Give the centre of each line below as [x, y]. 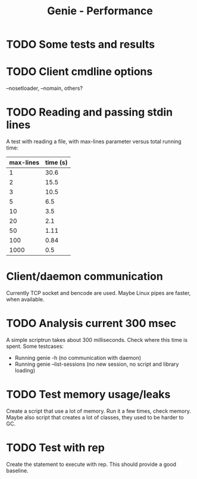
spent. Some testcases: [35, 346]
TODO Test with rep [56, 448]
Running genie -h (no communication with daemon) [78, 357]
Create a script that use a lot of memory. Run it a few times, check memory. [99, 411]
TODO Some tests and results [81, 44]
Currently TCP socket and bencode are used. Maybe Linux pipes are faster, [98, 293]
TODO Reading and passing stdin [90, 112]
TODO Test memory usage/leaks [88, 395]
